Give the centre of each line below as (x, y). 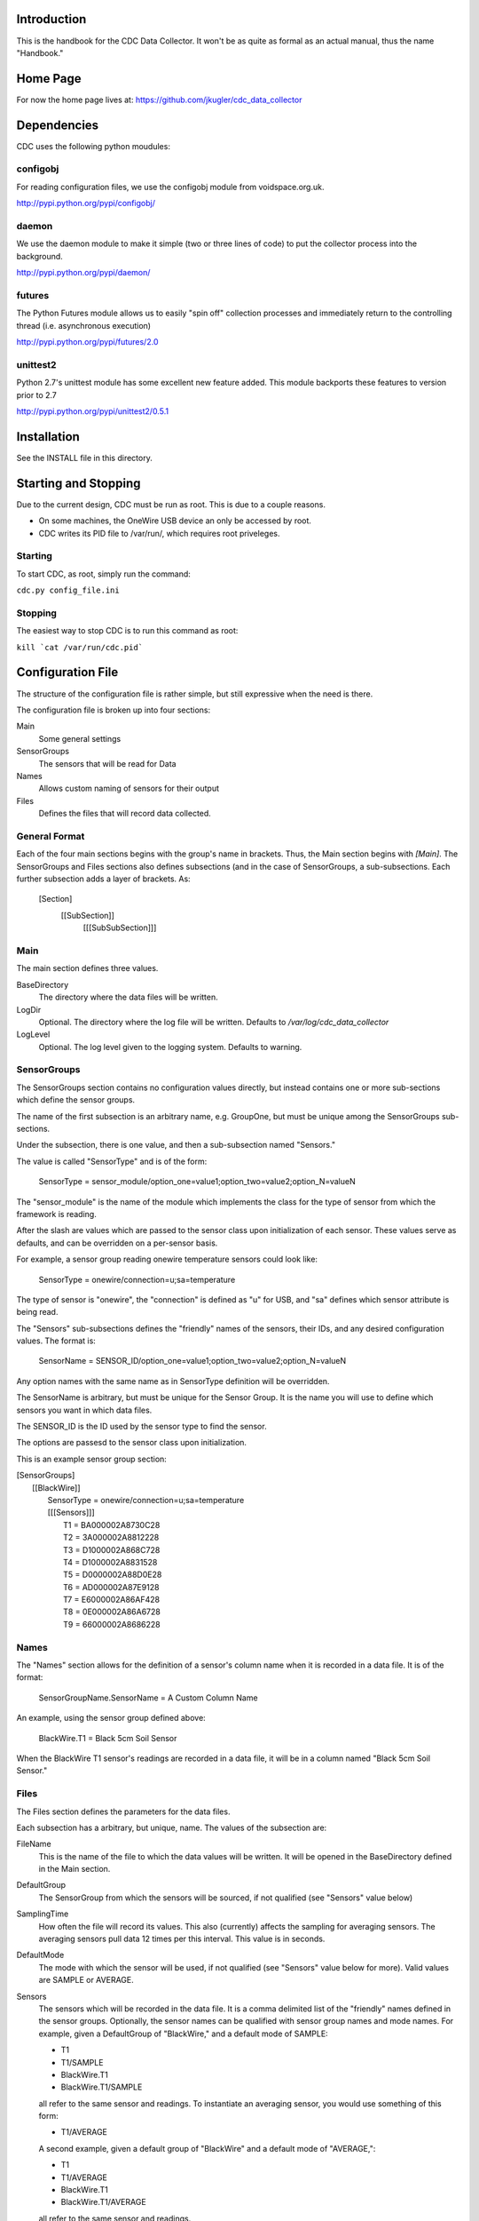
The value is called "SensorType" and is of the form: (112, 1161)
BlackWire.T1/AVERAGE (103, 2202)
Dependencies (58, 125)
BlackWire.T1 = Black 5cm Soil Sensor (108, 1738)
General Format (51, 836)
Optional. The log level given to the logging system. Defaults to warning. (170, 1047)
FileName (34, 1844)
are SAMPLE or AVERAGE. (86, 1980)
